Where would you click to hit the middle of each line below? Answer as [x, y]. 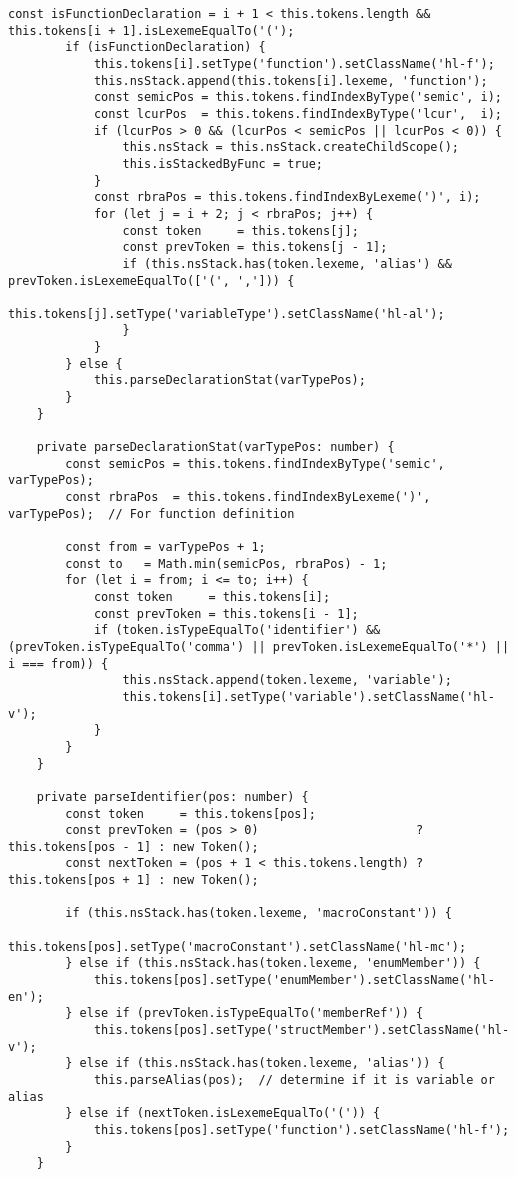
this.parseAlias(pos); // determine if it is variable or [294, 1080]
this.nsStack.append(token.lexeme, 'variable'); [287, 680]
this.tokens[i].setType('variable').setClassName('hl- [308, 696]
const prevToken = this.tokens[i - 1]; [226, 613]
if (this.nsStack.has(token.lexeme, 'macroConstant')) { [258, 913]
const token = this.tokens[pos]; [190, 813]
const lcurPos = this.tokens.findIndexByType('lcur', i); [297, 113]
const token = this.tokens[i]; [212, 596]
